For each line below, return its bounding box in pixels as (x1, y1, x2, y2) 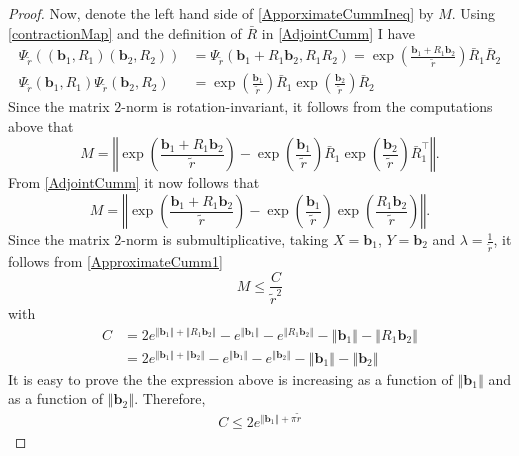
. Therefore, (134, 388, 206, 409)
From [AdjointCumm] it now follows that (8, 172, 260, 193)
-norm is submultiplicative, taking (121, 229, 329, 250)
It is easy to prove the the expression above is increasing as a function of (8, 368, 453, 389)
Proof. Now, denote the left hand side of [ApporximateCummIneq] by (8, 3, 434, 23)
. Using (451, 3, 496, 23)
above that (8, 115, 74, 136)
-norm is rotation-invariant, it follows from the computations (121, 96, 493, 117)
